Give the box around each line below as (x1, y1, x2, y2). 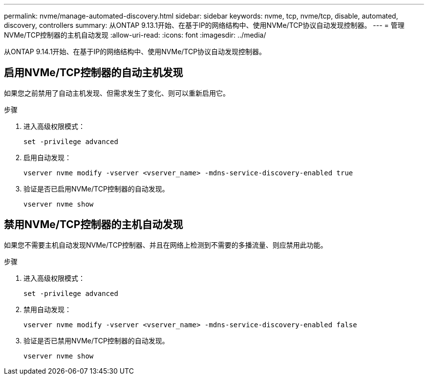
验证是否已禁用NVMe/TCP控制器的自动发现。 (23, 336, 169, 345)
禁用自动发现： (23, 305, 71, 314)
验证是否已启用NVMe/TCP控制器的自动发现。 (23, 184, 169, 193)
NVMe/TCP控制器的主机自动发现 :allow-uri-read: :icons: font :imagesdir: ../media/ (4, 31, 266, 39)
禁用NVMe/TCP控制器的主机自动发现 (4, 218, 183, 231)
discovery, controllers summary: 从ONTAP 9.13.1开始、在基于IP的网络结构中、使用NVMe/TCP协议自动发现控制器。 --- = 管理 (4, 21, 405, 29)
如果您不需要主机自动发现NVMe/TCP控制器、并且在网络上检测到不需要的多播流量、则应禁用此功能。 (4, 240, 327, 249)
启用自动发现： (23, 153, 71, 162)
